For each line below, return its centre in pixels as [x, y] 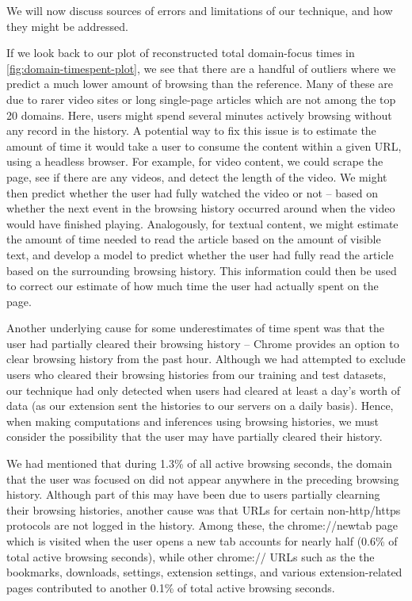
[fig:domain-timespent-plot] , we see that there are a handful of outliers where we [201, 68]
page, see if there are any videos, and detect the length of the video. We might [197, 176]
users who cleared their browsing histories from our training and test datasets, [196, 375]
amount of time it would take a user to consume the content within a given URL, [204, 145]
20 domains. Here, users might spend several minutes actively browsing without [199, 115]
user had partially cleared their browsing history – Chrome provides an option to [203, 343]
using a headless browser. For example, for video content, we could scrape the [195, 161]
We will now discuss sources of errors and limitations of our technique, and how [200, 10]
